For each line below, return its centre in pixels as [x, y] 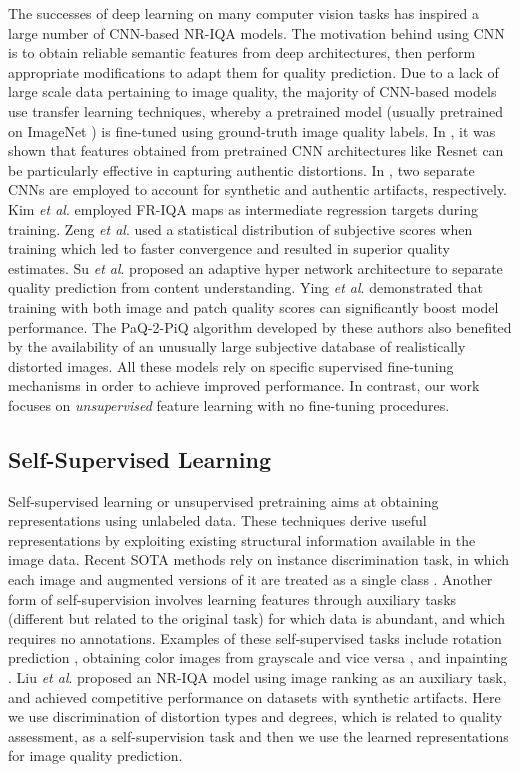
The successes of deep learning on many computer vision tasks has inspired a [243, 13]
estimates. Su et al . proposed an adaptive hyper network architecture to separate [255, 267]
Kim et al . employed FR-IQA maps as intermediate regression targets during [243, 208]
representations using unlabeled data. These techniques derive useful [217, 520]
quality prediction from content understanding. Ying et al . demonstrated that [245, 287]
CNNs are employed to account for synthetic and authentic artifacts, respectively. [257, 189]
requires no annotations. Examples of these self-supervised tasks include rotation [255, 637]
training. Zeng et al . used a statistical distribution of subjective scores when [240, 228]
